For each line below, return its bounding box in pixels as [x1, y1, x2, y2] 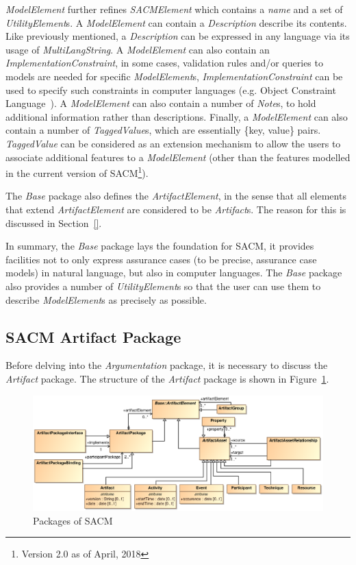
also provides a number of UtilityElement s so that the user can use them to [5, 278, 321, 293]
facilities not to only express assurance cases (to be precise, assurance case [5, 252, 317, 266]
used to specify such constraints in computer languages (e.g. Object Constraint [5, 82, 336, 97]
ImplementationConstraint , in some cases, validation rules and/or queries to [5, 56, 323, 70]
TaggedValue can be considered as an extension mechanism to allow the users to [5, 136, 341, 150]
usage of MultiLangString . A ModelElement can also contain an [5, 42, 270, 56]
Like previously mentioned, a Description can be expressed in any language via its [5, 29, 350, 43]
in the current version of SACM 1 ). [5, 164, 149, 180]
